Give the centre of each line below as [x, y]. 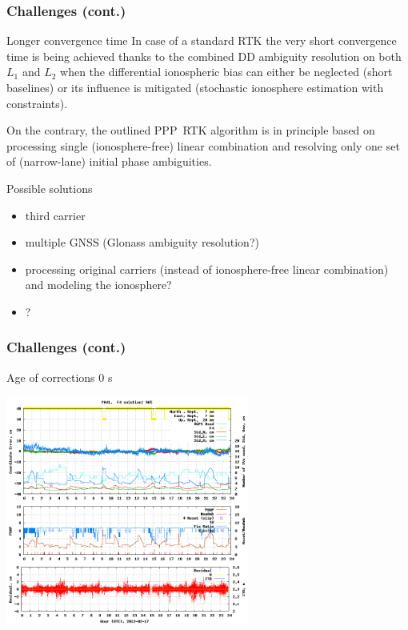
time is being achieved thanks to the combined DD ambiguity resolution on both [204, 56]
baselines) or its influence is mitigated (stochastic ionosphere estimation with [195, 87]
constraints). [37, 103]
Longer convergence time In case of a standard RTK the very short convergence [202, 40]
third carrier [55, 215]
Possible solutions [50, 188]
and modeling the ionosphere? [98, 285]
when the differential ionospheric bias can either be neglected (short [226, 72]
